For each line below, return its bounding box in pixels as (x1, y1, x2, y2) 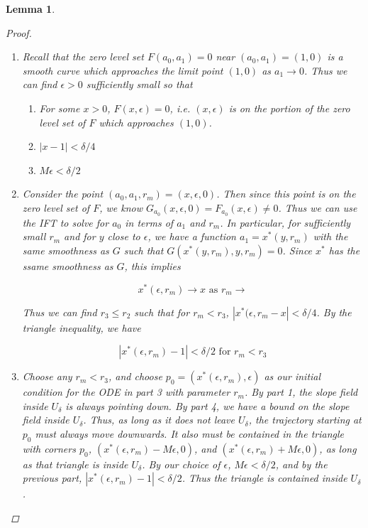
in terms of (125, 215, 174, 230)
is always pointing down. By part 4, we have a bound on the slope (65, 398, 350, 413)
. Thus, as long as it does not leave (83, 412, 235, 427)
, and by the (275, 456, 328, 471)
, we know (99, 200, 143, 215)
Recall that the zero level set (22, 49, 144, 64)
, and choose (108, 369, 162, 384)
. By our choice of (142, 456, 221, 471)
